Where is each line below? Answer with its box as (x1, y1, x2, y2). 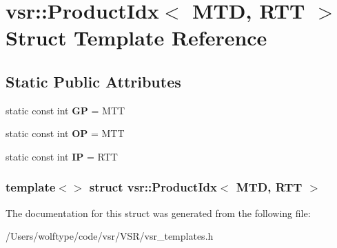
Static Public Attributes (6, 70, 181, 92)
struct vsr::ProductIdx (89, 178, 217, 196)
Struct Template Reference (6, 23, 267, 52)
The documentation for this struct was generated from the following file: (6, 205, 311, 220)
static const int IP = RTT (6, 149, 118, 163)
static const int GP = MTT (6, 103, 125, 117)
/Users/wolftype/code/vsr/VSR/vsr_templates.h (6, 229, 214, 243)
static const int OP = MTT (6, 126, 125, 141)
